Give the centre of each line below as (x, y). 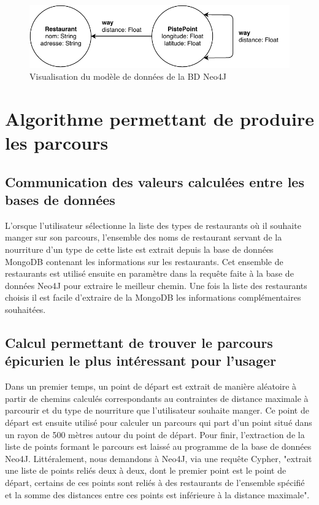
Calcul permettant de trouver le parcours (139, 343)
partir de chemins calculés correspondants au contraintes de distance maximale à (157, 398)
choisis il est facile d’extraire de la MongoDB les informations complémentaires (153, 297)
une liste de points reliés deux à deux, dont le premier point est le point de (146, 470)
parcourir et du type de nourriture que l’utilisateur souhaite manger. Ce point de (157, 410)
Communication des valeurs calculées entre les (155, 181)
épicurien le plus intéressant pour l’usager (141, 360)
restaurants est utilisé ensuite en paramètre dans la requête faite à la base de (149, 273)
